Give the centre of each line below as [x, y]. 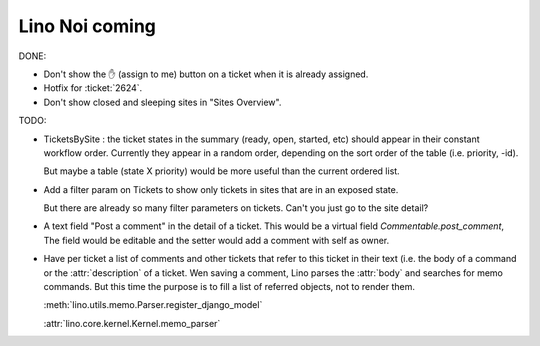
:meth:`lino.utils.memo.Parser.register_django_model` [153, 305]
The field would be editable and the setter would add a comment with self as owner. [216, 240]
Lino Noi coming [87, 26]
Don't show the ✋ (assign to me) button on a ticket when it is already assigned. [206, 74]
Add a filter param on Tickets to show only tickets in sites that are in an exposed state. [221, 189]
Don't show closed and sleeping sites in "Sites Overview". [162, 102]
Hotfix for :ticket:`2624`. [93, 88]
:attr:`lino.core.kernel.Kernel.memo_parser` [132, 323]
